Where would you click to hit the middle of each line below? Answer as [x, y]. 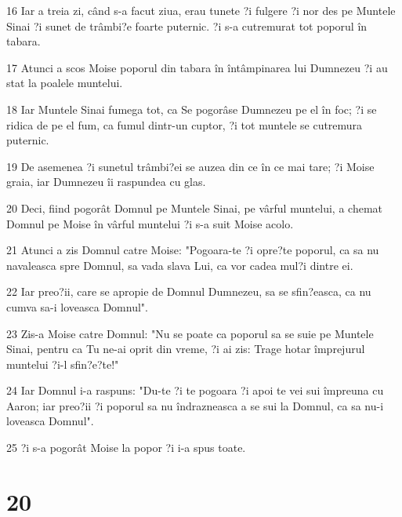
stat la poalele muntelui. [65, 83]
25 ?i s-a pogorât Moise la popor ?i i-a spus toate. [126, 448]
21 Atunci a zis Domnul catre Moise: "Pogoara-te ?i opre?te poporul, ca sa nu [193, 250]
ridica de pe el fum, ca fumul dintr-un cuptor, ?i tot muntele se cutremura [185, 124]
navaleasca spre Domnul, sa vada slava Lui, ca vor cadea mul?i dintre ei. [180, 265]
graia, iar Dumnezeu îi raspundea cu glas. [106, 182]
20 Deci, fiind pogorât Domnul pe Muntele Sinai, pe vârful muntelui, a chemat [195, 208]
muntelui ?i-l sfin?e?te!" [63, 364]
